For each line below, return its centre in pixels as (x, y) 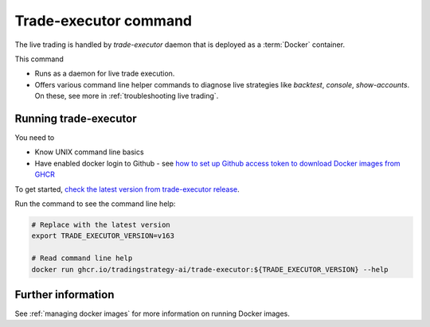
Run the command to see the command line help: (95, 204)
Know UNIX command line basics (89, 152)
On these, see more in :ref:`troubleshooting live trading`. (127, 96)
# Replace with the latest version (101, 224)
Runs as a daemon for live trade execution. (105, 74)
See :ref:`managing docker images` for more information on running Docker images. (152, 313)
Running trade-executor (76, 118)
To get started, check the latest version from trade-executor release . (127, 189)
